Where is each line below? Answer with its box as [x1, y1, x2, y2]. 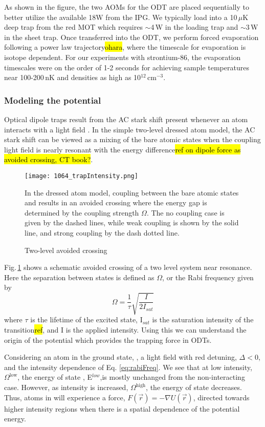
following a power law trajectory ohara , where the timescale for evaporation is [4, 42, 246, 52]
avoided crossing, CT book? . [4, 154, 93, 165]
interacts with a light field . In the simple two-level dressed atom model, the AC [4, 124, 255, 134]
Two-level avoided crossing [25, 244, 107, 255]
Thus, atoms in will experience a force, [4, 392, 125, 402]
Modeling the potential [4, 93, 101, 106]
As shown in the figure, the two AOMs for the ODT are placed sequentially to [4, 2, 249, 12]
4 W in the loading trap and [150, 22, 238, 32]
